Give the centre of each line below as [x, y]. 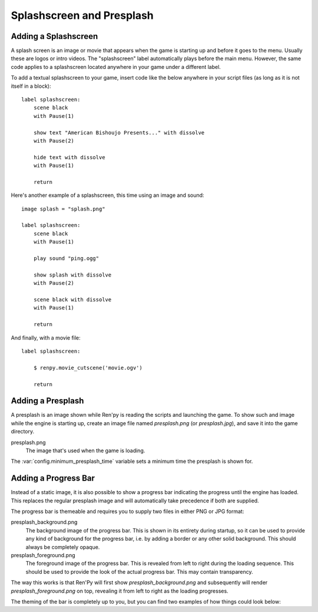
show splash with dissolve [72, 275]
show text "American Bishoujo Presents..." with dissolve [119, 132]
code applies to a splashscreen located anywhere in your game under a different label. [116, 67]
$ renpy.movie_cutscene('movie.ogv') [88, 368]
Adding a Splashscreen [54, 36]
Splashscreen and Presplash [82, 15]
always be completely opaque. [63, 547]
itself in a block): [31, 86]
